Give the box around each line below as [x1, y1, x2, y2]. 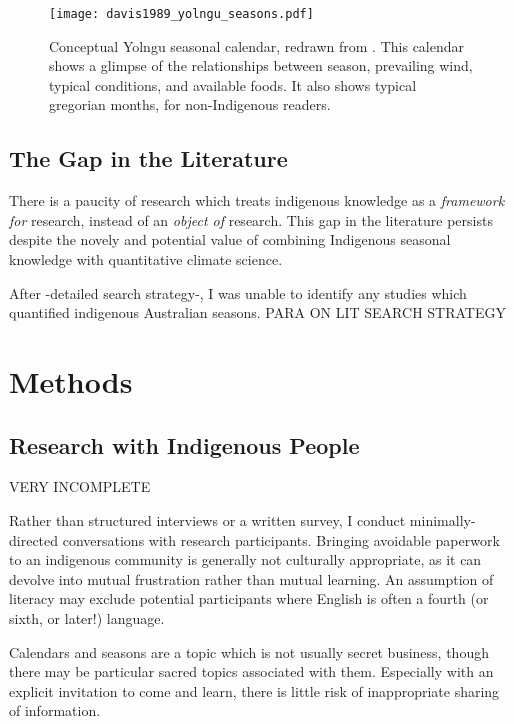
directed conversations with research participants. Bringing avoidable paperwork [9, 529, 500, 550]
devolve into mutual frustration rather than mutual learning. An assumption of [9, 568, 494, 589]
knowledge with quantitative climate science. [9, 249, 283, 270]
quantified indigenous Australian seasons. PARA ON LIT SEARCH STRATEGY [9, 302, 506, 323]
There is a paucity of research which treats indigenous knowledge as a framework [9, 190, 505, 211]
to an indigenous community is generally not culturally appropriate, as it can [9, 549, 482, 570]
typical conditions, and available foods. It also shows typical [49, 74, 417, 95]
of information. [9, 700, 101, 721]
